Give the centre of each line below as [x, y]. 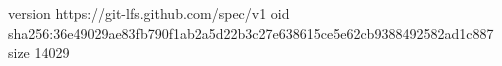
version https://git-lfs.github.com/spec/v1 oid [149, 13]
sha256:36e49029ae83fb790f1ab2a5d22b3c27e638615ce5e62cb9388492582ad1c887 [251, 32]
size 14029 [39, 52]
